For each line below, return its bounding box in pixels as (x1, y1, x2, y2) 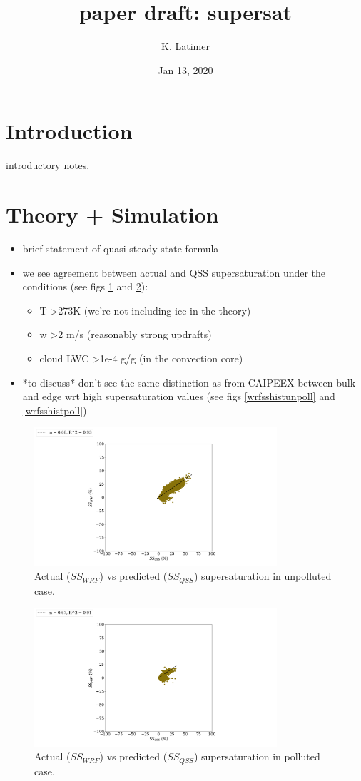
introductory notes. (6, 158, 90, 173)
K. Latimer (161, 39, 210, 53)
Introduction (6, 116, 133, 146)
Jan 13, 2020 (158, 62, 213, 77)
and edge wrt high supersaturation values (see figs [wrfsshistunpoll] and (22, 389, 335, 404)
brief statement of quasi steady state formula (22, 240, 219, 255)
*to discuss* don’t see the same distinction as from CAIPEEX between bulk (22, 374, 356, 389)
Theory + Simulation (6, 200, 219, 229)
